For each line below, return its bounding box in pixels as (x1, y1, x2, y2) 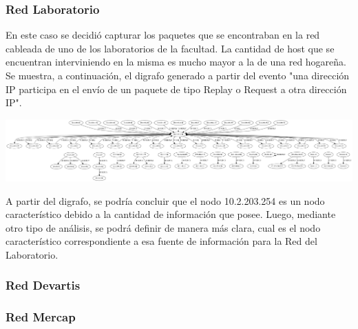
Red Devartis (6, 277, 81, 294)
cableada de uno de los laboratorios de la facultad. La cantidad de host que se (6, 41, 335, 55)
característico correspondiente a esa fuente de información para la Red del (6, 234, 317, 248)
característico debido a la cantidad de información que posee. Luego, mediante (6, 207, 336, 221)
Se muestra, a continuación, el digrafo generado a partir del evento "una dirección (6, 68, 350, 82)
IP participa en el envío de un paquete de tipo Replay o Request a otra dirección (6, 81, 347, 96)
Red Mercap (6, 308, 76, 326)
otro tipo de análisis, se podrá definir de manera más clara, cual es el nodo (6, 220, 321, 235)
